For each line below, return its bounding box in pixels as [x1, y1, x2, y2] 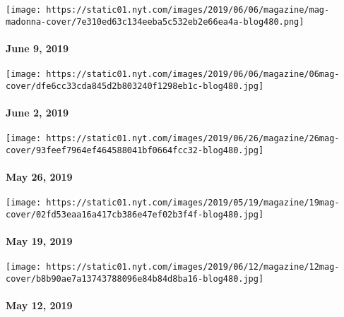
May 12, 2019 [6, 298, 73, 313]
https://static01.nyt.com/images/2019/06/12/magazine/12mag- [46, 262, 340, 273]
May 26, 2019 [6, 169, 73, 184]
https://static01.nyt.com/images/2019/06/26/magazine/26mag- [46, 133, 340, 144]
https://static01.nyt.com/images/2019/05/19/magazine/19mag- [46, 198, 340, 208]
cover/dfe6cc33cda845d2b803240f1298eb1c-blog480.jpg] [6, 80, 264, 91]
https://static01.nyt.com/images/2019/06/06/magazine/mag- [46, 5, 330, 15]
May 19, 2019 [6, 234, 73, 249]
